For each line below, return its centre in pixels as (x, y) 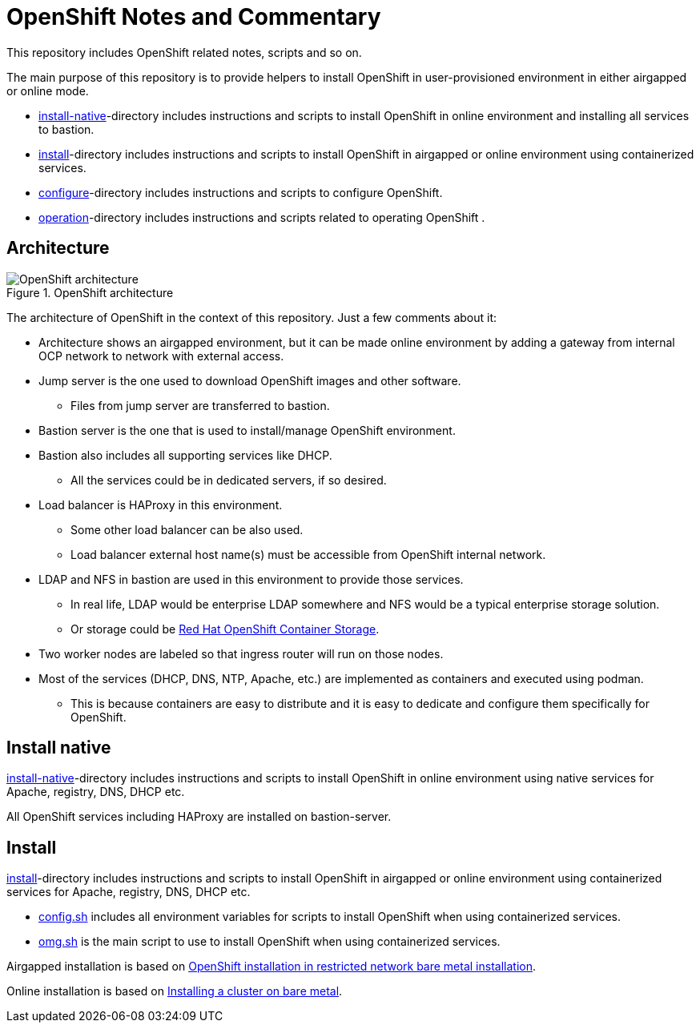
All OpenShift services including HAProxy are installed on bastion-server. (199, 817)
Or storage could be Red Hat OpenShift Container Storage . (225, 629)
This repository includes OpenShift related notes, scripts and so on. (184, 52)
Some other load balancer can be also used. (187, 529)
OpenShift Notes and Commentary (194, 17)
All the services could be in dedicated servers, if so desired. (229, 480)
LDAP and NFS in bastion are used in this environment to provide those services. (251, 579)
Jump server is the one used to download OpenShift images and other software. (250, 380)
